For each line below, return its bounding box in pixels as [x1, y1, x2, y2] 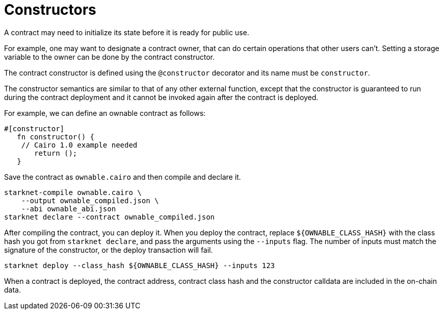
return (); [34, 149, 77, 157]
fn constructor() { [17, 132, 95, 141]
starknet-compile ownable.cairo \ [4, 188, 142, 197]
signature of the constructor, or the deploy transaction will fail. [4, 245, 213, 254]
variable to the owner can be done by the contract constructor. [4, 52, 215, 61]
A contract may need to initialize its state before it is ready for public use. [4, 28, 249, 37]
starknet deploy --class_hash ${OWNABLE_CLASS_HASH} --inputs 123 [4, 261, 275, 270]
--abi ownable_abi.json [21, 204, 116, 213]
